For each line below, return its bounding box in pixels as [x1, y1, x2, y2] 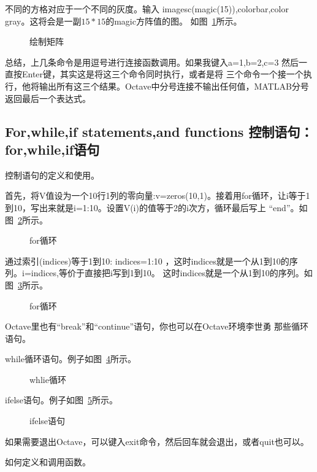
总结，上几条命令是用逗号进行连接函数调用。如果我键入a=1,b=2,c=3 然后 [5, 55, 299, 68]
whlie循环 [29, 373, 66, 385]
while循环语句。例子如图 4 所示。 [5, 352, 136, 365]
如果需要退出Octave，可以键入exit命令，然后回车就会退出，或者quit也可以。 [5, 435, 309, 447]
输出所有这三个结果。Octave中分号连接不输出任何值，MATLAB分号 [39, 79, 309, 92]
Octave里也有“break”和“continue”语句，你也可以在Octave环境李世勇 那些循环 [5, 320, 309, 333]
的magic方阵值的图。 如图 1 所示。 [105, 14, 242, 27]
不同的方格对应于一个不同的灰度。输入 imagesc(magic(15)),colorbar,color [5, 2, 289, 15]
